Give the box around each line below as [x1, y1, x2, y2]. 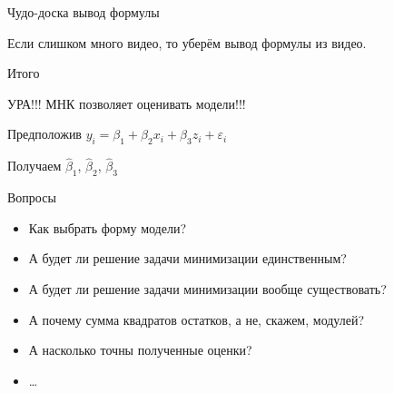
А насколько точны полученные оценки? [28, 340, 252, 359]
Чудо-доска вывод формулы [7, 3, 160, 21]
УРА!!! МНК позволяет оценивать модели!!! [7, 93, 246, 113]
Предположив [7, 124, 82, 143]
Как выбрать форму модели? [28, 218, 187, 237]
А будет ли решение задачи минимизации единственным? [28, 249, 347, 268]
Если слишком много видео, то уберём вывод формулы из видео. [7, 33, 367, 52]
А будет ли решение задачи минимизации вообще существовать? [28, 279, 387, 298]
